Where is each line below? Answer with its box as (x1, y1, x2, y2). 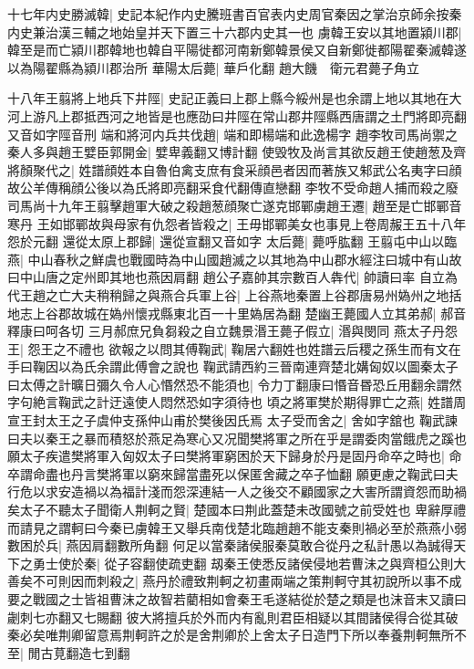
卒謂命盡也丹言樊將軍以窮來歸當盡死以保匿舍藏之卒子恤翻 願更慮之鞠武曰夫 (7, 464, 459, 483)
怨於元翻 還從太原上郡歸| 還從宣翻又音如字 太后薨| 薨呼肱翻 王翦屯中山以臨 (7, 232, 458, 251)
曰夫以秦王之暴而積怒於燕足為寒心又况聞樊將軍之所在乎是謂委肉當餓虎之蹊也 (7, 428, 467, 447)
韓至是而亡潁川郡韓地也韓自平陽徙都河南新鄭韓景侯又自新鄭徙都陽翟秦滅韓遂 (7, 40, 467, 59)
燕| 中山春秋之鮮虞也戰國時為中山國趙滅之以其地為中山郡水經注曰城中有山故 (7, 249, 462, 268)
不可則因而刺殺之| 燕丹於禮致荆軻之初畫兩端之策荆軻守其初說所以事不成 (32, 571, 462, 591)
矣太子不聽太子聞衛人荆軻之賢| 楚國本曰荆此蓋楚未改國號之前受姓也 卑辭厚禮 (7, 500, 467, 519)
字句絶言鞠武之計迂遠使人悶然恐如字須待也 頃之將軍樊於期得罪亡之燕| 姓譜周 (7, 392, 467, 412)
